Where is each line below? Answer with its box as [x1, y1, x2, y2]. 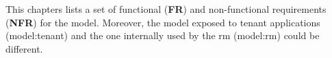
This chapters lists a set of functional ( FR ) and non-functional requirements [5, 2, 327, 16]
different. [5, 41, 43, 55]
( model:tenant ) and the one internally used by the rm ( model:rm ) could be [5, 28, 320, 42]
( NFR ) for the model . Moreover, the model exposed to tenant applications [5, 15, 320, 29]
